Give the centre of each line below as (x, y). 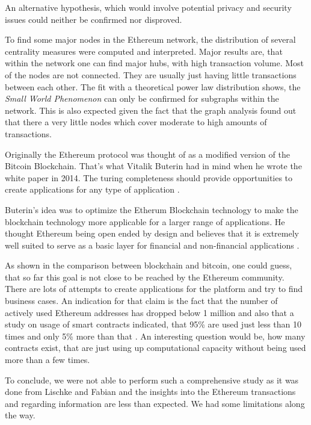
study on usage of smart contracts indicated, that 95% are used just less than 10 (153, 324)
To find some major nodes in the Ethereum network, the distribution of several (150, 39)
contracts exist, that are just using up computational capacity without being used (155, 348)
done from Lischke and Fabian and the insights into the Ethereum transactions (150, 392)
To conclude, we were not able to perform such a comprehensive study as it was (152, 380)
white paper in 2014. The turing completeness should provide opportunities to (149, 177)
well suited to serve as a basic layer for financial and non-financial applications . (152, 245)
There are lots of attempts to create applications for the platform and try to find (154, 289)
